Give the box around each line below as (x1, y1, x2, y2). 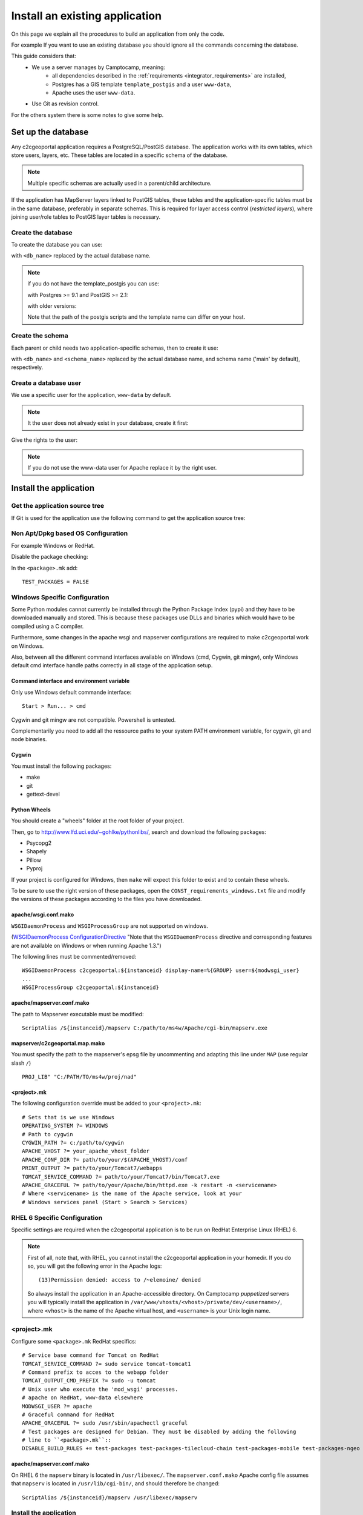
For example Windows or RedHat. (11, 542, 95, 549)
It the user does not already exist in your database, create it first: (27, 419, 189, 427)
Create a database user (11, 379, 82, 387)
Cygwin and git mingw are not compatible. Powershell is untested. (11, 716, 176, 724)
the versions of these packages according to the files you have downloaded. (11, 896, 202, 903)
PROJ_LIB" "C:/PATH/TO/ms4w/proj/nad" (22, 1073, 137, 1080)
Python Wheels (11, 806, 51, 813)
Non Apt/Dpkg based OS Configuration (11, 529, 128, 538)
